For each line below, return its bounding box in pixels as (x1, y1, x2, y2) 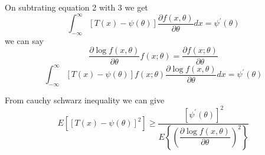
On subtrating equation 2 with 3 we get (5, 1, 148, 13)
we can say (5, 34, 44, 46)
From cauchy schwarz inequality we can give (5, 93, 165, 106)
